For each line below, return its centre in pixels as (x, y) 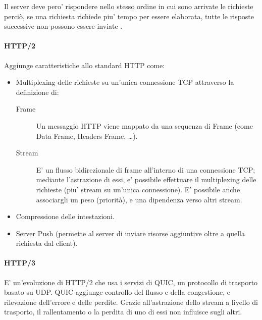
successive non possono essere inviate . (63, 26)
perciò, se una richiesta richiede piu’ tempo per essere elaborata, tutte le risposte (129, 16)
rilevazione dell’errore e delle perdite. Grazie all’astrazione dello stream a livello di (131, 302)
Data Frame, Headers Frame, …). (87, 136)
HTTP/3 (20, 263)
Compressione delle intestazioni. (65, 216)
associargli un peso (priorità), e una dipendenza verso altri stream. (139, 199)
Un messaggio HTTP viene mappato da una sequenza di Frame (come (144, 125)
